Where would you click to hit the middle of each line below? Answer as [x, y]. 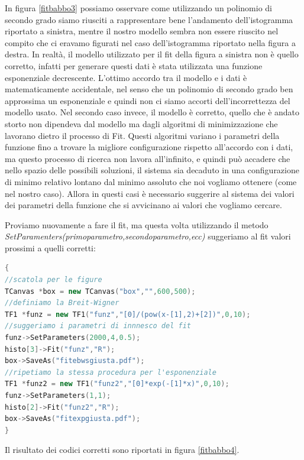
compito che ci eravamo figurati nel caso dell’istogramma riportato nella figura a [150, 42]
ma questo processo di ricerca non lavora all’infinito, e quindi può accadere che [148, 158]
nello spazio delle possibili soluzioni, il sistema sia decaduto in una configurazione [152, 170]
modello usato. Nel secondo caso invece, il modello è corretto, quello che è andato [152, 112]
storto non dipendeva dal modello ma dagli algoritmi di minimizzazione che [141, 123]
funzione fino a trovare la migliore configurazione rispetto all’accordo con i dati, [149, 147]
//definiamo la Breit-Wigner [62, 303]
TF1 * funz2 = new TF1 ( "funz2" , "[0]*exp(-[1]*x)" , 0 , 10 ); [117, 384]
